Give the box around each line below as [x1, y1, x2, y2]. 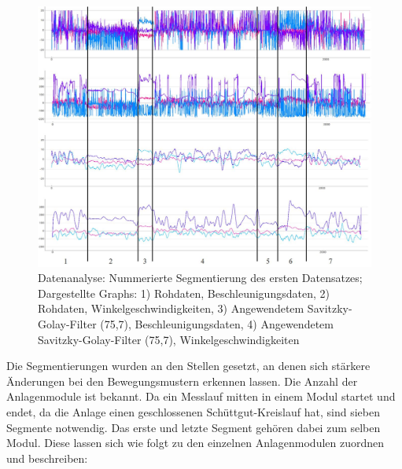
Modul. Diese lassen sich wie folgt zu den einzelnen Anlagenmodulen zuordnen [6, 434, 385, 451]
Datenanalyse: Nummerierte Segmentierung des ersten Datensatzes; [38, 269, 363, 286]
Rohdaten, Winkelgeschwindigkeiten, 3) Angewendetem [38, 300, 304, 317]
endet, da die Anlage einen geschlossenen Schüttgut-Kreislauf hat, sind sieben [6, 404, 380, 420]
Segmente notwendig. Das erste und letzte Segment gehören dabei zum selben [6, 419, 381, 435]
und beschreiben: [6, 449, 88, 466]
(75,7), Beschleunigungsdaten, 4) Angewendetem [100, 316, 334, 332]
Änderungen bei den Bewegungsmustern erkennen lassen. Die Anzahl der [6, 372, 358, 389]
